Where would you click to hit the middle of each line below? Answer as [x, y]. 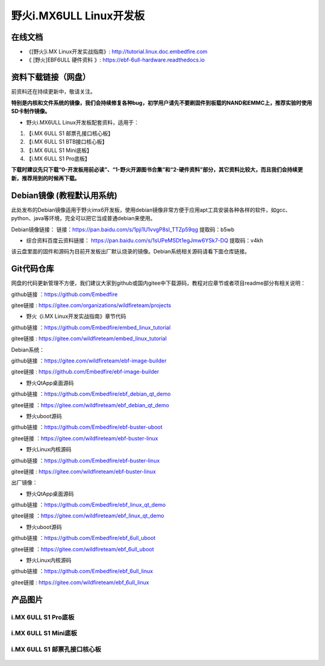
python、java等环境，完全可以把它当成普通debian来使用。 [83, 218]
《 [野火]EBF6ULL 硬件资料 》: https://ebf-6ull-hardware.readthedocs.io [115, 60]
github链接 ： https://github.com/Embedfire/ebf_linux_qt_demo [88, 505]
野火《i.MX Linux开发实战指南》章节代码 [76, 316]
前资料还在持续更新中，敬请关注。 [53, 92]
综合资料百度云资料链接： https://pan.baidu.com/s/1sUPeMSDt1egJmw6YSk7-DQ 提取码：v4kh [145, 240]
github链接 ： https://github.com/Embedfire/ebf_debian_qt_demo [91, 394]
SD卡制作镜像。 [31, 111]
